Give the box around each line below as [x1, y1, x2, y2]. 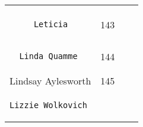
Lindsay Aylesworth [9, 74, 91, 87]
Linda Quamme [19, 51, 78, 61]
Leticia [33, 19, 68, 29]
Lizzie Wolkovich [9, 100, 87, 110]
